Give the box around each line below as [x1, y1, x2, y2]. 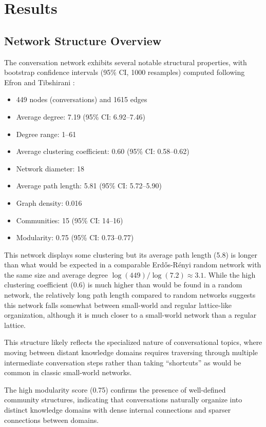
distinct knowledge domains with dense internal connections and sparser [4, 404, 231, 415]
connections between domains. [4, 414, 99, 425]
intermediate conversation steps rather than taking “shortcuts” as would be [4, 357, 241, 367]
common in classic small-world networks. [4, 367, 132, 378]
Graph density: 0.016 [16, 197, 82, 208]
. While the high [204, 269, 256, 280]
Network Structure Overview [4, 32, 162, 48]
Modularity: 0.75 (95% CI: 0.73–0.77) [16, 232, 134, 243]
